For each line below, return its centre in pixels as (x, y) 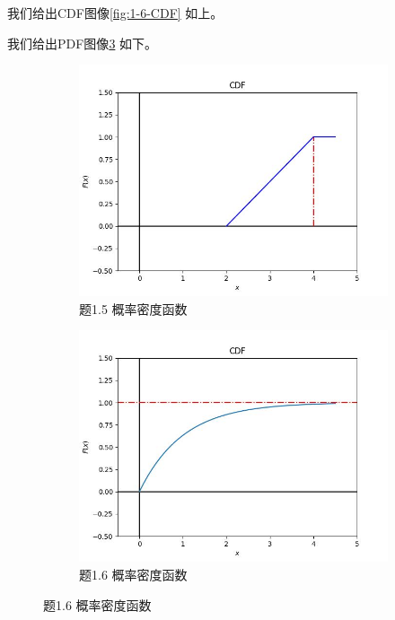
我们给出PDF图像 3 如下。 (83, 43)
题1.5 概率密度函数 (133, 308)
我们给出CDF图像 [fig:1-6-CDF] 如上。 (115, 13)
